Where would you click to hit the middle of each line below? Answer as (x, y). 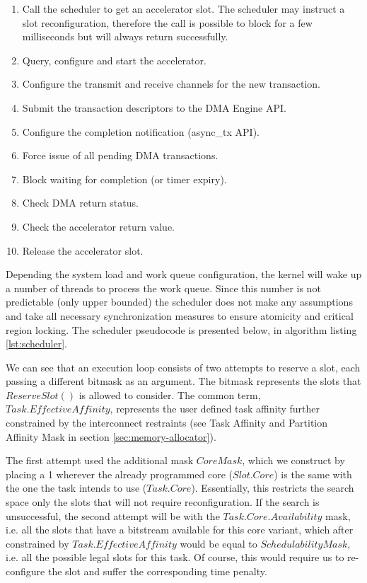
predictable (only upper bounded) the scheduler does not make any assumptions (179, 302)
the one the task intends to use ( (76, 488)
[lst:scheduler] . (36, 344)
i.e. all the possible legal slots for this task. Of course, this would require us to (175, 557)
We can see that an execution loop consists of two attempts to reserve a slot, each (183, 367)
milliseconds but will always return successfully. (125, 36)
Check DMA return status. (80, 203)
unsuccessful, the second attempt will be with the (113, 515)
